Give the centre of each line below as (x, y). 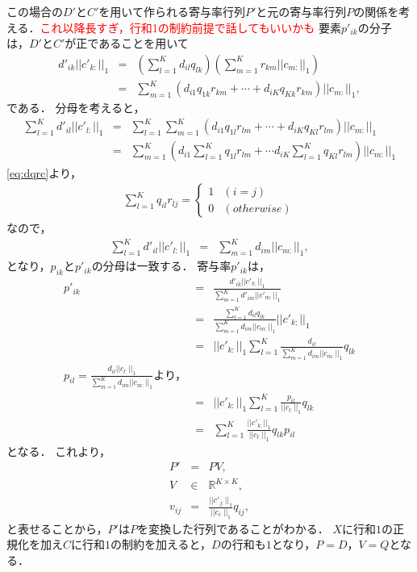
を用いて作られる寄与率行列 (172, 11)
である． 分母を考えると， (76, 108)
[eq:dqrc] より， (44, 172)
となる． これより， (58, 451)
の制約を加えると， (161, 544)
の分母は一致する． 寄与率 (161, 266)
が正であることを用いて (127, 43)
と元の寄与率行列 (301, 11)
